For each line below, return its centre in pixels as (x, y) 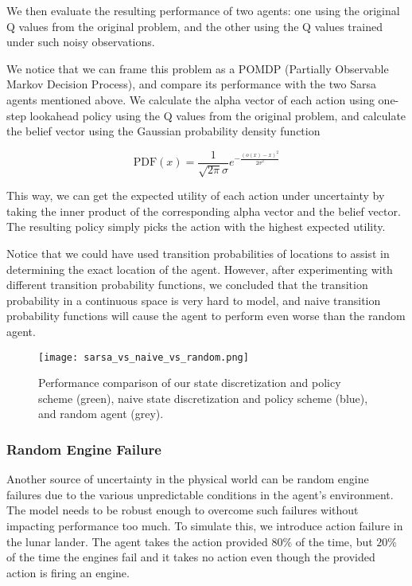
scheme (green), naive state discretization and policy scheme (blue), (203, 398)
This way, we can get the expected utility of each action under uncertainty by (196, 195)
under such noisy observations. (81, 42)
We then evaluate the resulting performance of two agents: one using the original (203, 10)
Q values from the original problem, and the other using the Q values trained (194, 26)
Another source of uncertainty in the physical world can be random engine (188, 479)
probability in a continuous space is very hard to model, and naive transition (194, 300)
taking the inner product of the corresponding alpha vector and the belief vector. (204, 211)
